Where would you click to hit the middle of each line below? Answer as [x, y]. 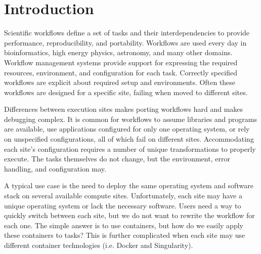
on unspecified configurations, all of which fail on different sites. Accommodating [129, 139]
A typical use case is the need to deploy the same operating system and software [129, 185]
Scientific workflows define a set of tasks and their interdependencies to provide [127, 33]
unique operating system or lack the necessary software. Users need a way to [123, 205]
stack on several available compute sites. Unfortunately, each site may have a [123, 196]
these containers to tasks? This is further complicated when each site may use [125, 235]
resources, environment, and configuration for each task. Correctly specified [121, 72]
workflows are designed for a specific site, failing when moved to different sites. [126, 92]
